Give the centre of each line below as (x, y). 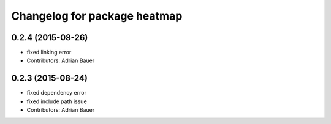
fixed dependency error (57, 93)
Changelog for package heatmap (97, 16)
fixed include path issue (57, 101)
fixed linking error (49, 53)
